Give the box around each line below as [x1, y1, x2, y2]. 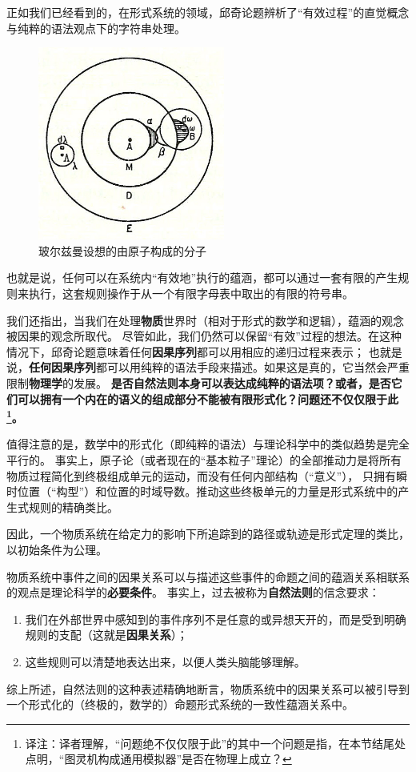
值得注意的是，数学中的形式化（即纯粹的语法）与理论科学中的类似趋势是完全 [6, 436, 410, 452]
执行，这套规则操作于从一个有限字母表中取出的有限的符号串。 [28, 284, 354, 301]
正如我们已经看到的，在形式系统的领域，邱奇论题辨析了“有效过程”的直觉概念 [6, 4, 410, 20]
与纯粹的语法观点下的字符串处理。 [6, 19, 186, 36]
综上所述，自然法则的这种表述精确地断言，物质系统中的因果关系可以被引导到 [6, 680, 410, 697]
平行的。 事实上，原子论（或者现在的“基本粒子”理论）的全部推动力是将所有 [6, 451, 402, 468]
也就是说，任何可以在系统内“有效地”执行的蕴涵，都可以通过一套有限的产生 [6, 269, 398, 286]
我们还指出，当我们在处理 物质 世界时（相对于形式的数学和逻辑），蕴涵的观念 [6, 312, 404, 328]
